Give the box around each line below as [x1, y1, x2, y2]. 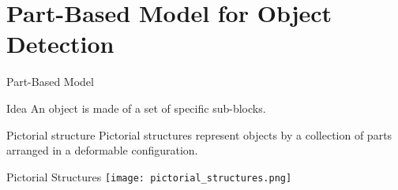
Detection [6, 28, 115, 60]
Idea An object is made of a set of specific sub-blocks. [6, 99, 266, 116]
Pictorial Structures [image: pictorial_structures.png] [6, 168, 292, 184]
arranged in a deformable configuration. [6, 142, 198, 158]
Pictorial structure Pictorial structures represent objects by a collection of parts [6, 126, 392, 143]
